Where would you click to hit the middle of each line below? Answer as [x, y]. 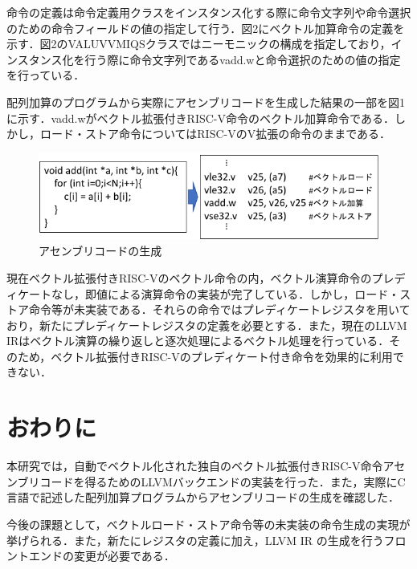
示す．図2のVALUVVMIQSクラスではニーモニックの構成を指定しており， [199, 44]
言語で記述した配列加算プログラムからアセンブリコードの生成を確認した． [203, 497]
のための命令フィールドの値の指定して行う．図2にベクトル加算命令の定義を [206, 28]
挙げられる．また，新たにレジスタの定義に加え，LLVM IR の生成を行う [195, 540]
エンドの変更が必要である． [102, 556]
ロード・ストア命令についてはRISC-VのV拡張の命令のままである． [215, 134]
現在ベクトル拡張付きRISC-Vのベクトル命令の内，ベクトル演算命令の [189, 277]
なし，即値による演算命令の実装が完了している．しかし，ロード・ [225, 293]
